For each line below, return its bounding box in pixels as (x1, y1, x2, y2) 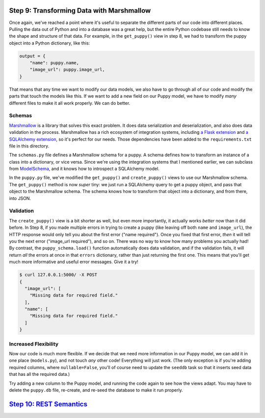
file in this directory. (9, 143, 50, 149)
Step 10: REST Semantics (9, 400, 88, 408)
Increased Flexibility (9, 341, 59, 347)
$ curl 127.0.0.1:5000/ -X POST (19, 272, 98, 278)
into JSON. (9, 195, 31, 201)
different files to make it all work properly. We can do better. (9, 100, 131, 106)
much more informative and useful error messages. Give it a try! (9, 259, 138, 265)
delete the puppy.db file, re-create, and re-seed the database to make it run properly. (9, 387, 184, 393)
